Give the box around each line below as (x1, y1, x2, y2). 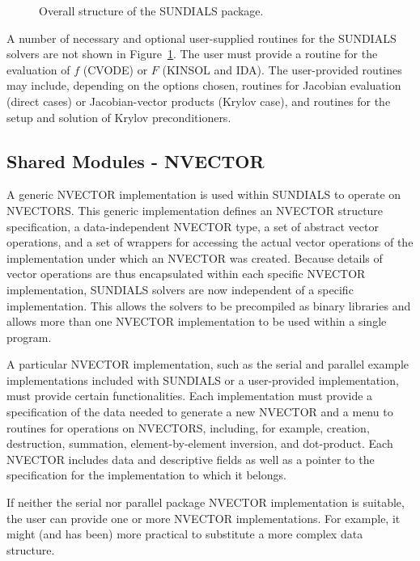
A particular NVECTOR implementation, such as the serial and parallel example (6, 356, 409, 373)
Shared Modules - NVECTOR (6, 148, 265, 173)
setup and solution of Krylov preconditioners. (6, 108, 231, 125)
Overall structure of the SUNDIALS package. (39, 2, 264, 19)
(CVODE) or (83, 61, 148, 78)
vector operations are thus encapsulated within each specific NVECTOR (6, 265, 366, 282)
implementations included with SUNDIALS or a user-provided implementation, (6, 371, 399, 388)
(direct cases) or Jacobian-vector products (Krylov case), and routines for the (6, 92, 391, 109)
